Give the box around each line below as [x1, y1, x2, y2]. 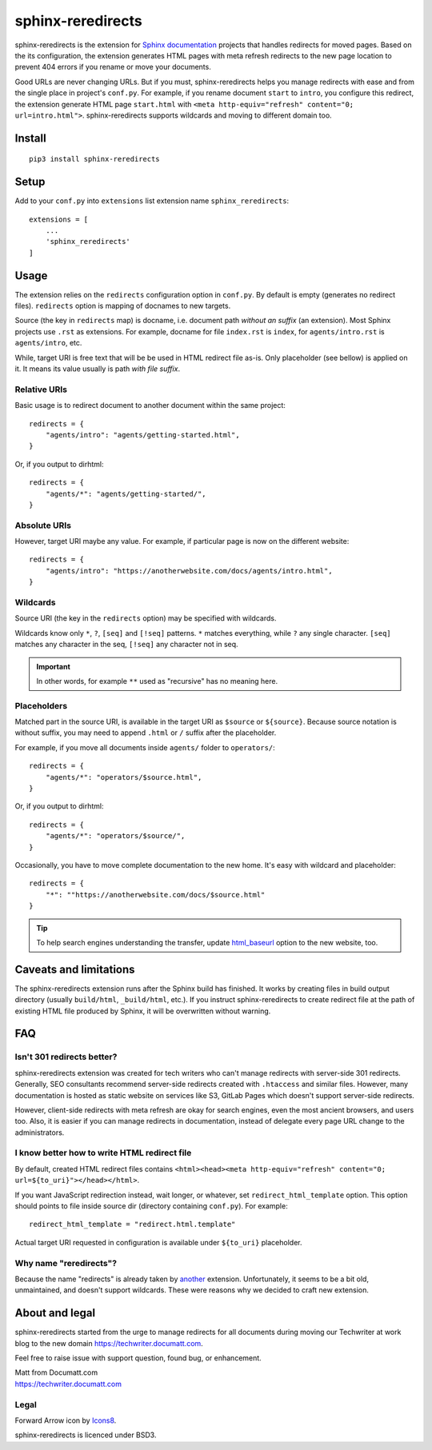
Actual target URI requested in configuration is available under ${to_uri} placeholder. [14, 1237, 303, 1247]
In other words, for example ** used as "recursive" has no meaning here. [36, 676, 278, 685]
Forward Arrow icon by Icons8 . [14, 1416, 117, 1425]
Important [36, 661, 71, 671]
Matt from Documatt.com [14, 1368, 98, 1377]
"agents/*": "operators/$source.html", [45, 773, 202, 781]
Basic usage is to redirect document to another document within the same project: [14, 401, 286, 410]
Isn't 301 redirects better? [14, 1052, 118, 1063]
